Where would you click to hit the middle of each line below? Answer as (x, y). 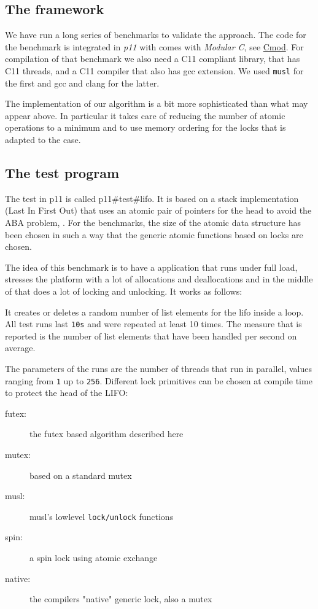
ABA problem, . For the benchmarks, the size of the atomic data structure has (153, 222)
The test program (62, 173)
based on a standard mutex (81, 475)
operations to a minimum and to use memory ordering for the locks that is (145, 127)
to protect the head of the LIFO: (67, 393)
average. (20, 348)
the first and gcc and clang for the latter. (82, 83)
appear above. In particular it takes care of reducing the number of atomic (145, 115)
